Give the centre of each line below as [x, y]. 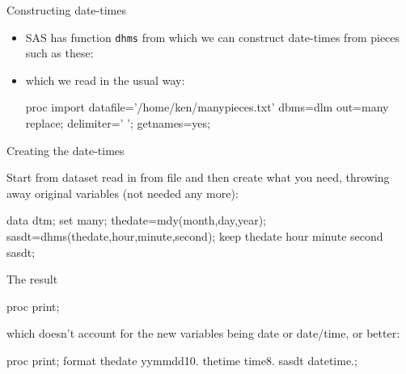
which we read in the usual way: [105, 80]
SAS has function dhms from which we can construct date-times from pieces [213, 37]
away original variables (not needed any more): [123, 193]
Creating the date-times [66, 150]
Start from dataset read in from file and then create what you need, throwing [198, 177]
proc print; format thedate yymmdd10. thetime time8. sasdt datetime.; [182, 360]
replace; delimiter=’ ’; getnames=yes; [118, 123]
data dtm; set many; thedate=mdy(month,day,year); [136, 220]
